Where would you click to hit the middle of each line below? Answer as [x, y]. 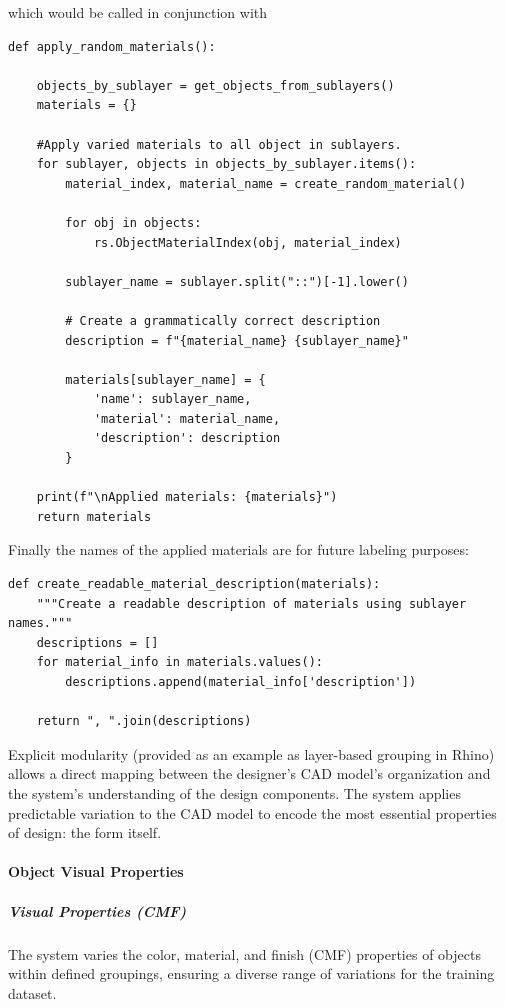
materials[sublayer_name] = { [165, 379]
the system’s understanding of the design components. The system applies [234, 792]
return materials [94, 516]
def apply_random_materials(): [112, 46]
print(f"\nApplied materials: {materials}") [187, 497]
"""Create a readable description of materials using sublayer [251, 603]
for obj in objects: [133, 222]
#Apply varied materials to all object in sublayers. [219, 144]
